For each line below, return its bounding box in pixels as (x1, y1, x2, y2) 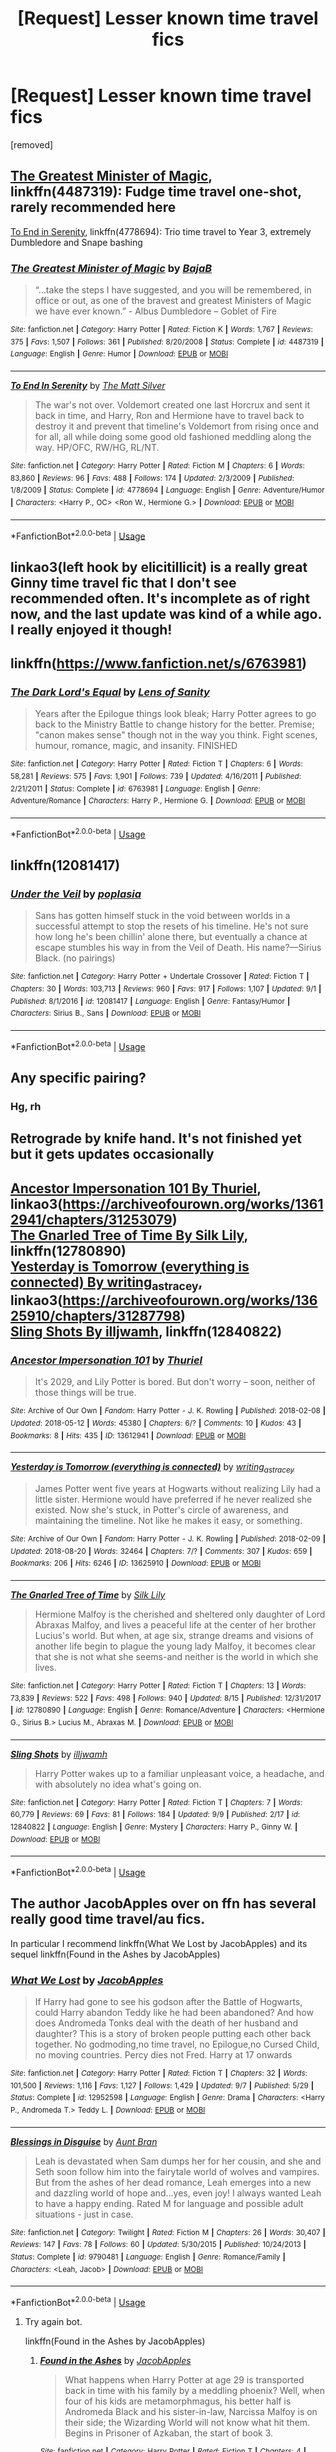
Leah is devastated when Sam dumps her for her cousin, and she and (34, 2155, 322, 2167)
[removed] (10, 138, 54, 151)
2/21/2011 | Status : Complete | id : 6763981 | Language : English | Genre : (10, 783, 261, 794)
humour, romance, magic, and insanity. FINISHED (34, 740, 238, 752)
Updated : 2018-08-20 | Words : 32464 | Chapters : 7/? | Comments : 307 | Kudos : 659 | (10, 1546, 313, 1556)
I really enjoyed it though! (10, 621, 173, 638)
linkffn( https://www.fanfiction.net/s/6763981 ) (10, 655, 307, 672)
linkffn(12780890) (10, 1242, 127, 1259)
